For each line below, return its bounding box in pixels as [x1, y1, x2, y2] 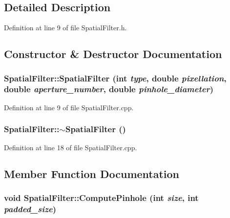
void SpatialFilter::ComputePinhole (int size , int [4, 191, 199, 203]
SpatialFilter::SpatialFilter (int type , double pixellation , [4, 72, 227, 84]
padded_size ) [4, 202, 57, 215]
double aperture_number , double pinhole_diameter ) [4, 83, 214, 95]
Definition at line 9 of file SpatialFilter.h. [4, 22, 127, 33]
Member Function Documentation [4, 166, 180, 181]
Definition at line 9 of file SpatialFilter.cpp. [4, 102, 134, 112]
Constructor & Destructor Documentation [4, 46, 222, 61]
